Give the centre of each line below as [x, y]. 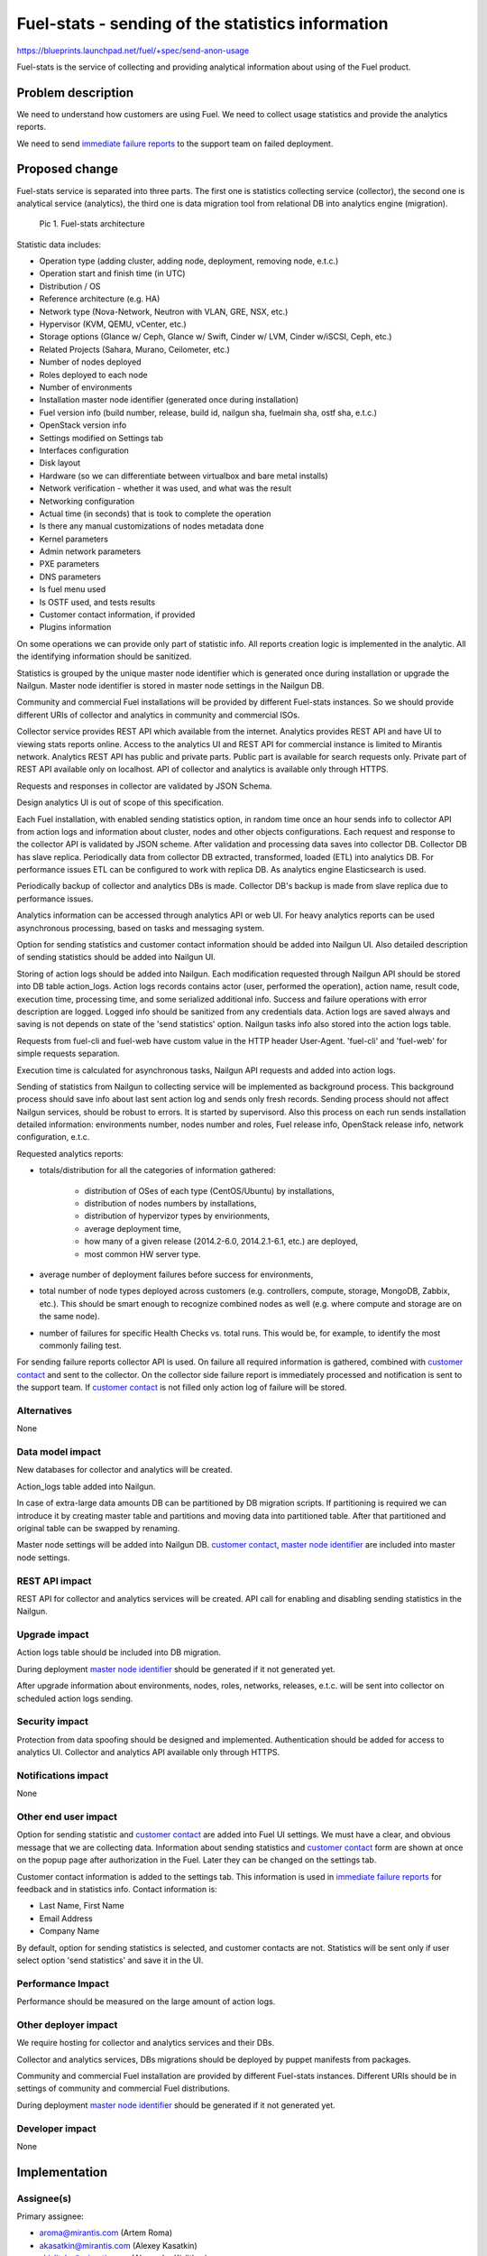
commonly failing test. [80, 1345]
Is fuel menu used [73, 589]
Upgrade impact [53, 1635]
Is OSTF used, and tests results [97, 602]
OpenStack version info [83, 425]
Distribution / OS [70, 286]
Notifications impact [62, 1775]
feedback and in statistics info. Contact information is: [117, 1889]
